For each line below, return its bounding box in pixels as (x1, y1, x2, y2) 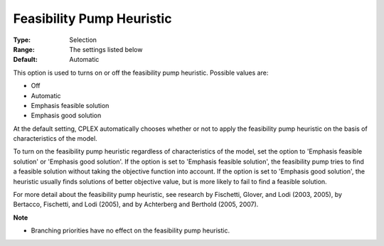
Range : (13, 45, 35, 53)
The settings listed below (69, 45, 143, 53)
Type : (13, 36, 31, 44)
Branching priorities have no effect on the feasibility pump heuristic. (31, 226, 230, 235)
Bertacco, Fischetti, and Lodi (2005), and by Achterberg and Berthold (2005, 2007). (13, 200, 259, 209)
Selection (69, 36, 97, 44)
